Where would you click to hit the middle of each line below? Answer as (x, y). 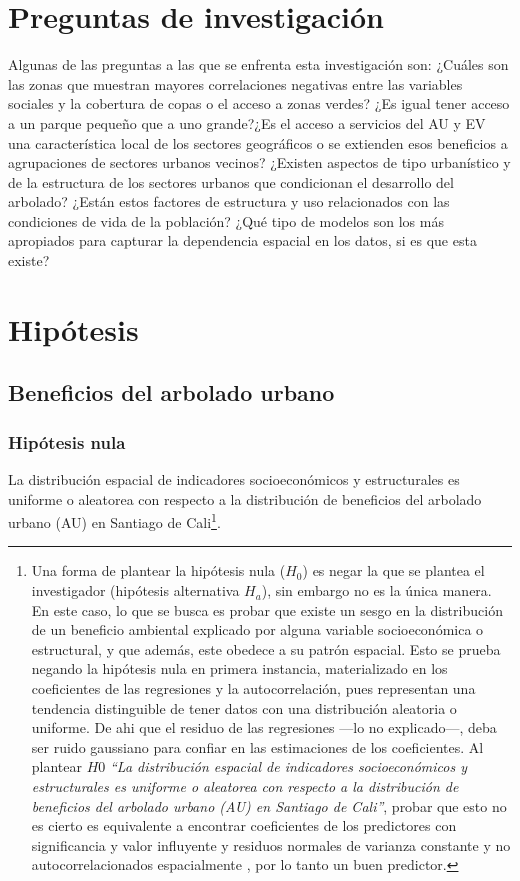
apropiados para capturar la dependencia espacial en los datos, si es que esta (242, 240)
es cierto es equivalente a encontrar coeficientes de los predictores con (244, 825)
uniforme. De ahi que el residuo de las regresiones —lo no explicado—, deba (264, 727)
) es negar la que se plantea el (393, 570)
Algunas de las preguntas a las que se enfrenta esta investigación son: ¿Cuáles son (258, 64)
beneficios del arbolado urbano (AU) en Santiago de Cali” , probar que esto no (269, 805)
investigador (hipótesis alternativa (135, 590)
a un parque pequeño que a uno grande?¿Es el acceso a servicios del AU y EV (247, 122)
